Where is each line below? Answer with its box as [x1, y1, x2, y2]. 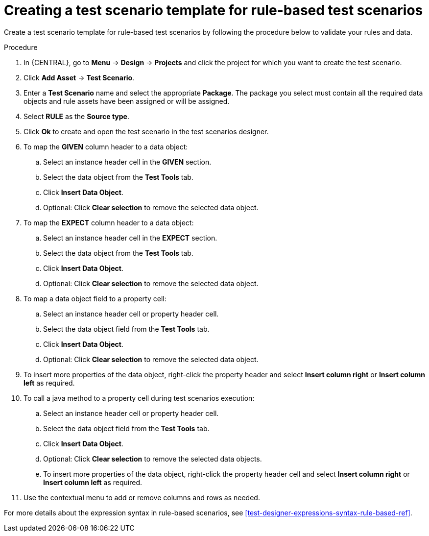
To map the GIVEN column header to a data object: [24, 142, 188, 151]
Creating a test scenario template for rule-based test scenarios [4, 2, 423, 19]
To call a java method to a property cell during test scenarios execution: [24, 393, 255, 402]
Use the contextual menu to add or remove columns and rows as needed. [24, 493, 260, 502]
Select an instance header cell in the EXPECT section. [43, 233, 217, 242]
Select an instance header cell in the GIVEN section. [43, 157, 212, 166]
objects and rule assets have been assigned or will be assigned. [24, 97, 230, 105]
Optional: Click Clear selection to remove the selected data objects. [43, 454, 262, 463]
